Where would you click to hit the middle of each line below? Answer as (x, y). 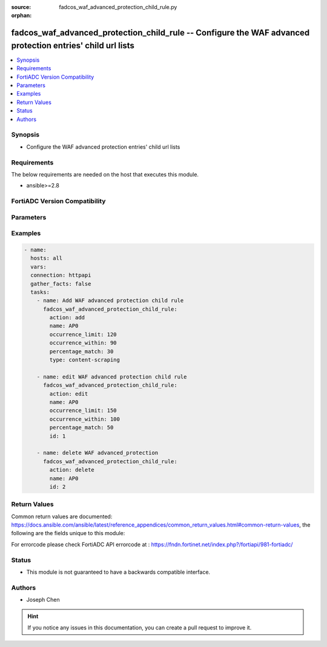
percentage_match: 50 (81, 428)
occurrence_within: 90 (83, 343)
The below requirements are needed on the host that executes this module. (105, 174)
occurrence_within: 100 (85, 419)
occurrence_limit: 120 (83, 334)
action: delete (72, 470)
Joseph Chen (43, 600)
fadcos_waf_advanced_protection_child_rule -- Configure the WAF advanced (160, 33)
